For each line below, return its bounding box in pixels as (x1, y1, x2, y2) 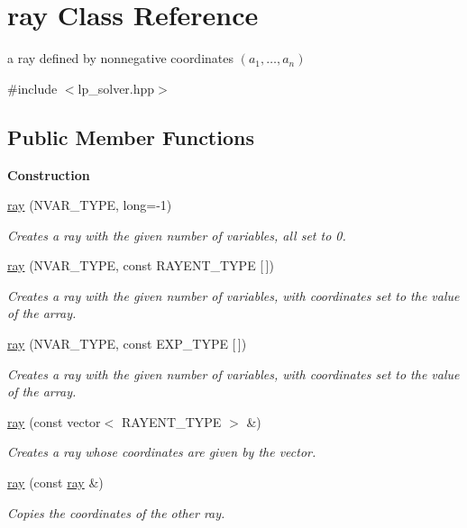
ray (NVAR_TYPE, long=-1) (7, 196, 172, 214)
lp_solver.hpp (78, 78, 155, 97)
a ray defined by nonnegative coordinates (7, 49, 234, 68)
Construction (7, 165, 90, 184)
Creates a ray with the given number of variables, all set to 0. (7, 225, 346, 244)
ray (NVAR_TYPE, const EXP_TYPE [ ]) (7, 334, 247, 353)
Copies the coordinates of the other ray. (7, 503, 225, 522)
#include (7, 78, 58, 97)
